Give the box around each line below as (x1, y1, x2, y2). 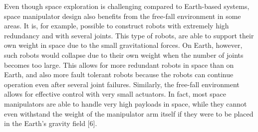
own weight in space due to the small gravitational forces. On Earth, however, (4, 40, 243, 50)
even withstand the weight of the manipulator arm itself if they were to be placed (4, 108, 254, 119)
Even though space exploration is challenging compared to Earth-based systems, (4, 1, 250, 11)
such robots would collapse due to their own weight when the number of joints (4, 49, 244, 60)
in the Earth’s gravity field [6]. (4, 118, 97, 129)
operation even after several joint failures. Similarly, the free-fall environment (4, 79, 240, 89)
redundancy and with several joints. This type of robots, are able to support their (4, 30, 254, 40)
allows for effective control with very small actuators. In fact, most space (4, 89, 226, 99)
